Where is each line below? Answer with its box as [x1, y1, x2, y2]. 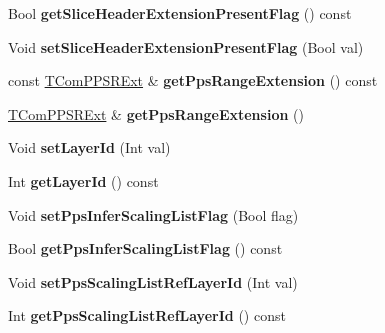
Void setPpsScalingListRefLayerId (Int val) [8, 271, 298, 292]
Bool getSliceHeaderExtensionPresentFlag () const [8, 3, 352, 23]
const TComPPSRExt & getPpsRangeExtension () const [8, 70, 378, 91]
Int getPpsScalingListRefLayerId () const [8, 305, 286, 326]
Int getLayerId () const [8, 170, 159, 191]
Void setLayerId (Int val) [8, 137, 171, 158]
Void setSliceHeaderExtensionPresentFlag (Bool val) [8, 36, 364, 57]
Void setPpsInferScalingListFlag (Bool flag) [8, 204, 299, 225]
